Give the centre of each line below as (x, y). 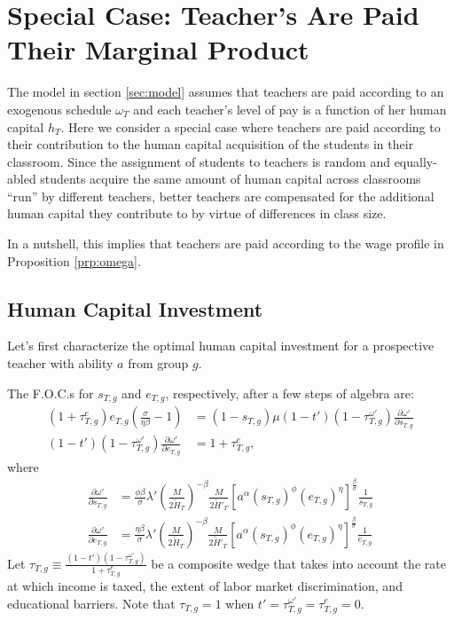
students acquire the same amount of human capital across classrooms (231, 179)
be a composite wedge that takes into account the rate (298, 563)
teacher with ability (60, 363)
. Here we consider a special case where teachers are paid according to (250, 126)
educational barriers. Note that (91, 603)
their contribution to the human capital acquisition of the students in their (211, 144)
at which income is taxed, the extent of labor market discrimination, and (205, 585)
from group (158, 363)
